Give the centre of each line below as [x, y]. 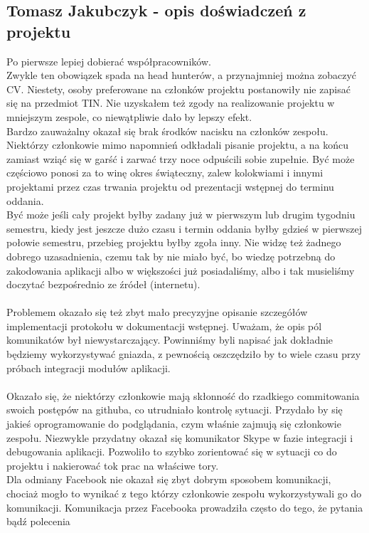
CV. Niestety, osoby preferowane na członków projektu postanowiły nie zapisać [178, 89]
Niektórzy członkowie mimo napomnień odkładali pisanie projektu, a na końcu [177, 145]
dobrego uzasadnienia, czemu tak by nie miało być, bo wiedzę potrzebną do [171, 256]
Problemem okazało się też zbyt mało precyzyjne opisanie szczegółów [157, 312]
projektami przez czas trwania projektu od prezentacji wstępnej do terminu [170, 186]
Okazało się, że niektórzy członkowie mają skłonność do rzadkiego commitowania [183, 395]
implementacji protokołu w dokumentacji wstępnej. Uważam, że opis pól [164, 326]
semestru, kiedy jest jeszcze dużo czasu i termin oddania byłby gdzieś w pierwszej [184, 228]
